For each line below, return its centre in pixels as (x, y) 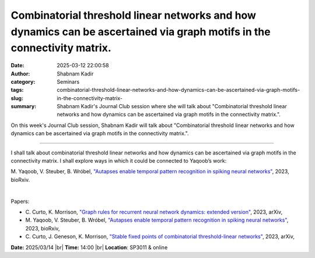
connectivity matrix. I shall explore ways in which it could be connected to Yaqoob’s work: (119, 161)
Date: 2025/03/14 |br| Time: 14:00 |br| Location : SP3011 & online (89, 247)
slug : (17, 98)
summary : (24, 106)
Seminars (68, 81)
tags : (17, 90)
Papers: (20, 201)
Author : (20, 74)
